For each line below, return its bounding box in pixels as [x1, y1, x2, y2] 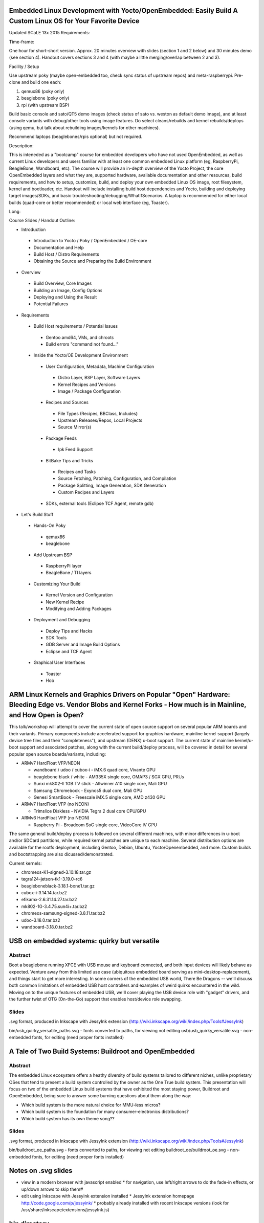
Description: [9, 142, 34, 149]
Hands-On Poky [33, 522, 66, 528]
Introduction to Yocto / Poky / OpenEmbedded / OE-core [33, 238, 148, 244]
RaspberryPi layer [45, 563, 82, 568]
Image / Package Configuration [58, 388, 121, 394]
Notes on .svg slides [9, 1167, 73, 1175]
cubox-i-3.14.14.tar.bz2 [21, 890, 67, 896]
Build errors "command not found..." [45, 341, 119, 347]
